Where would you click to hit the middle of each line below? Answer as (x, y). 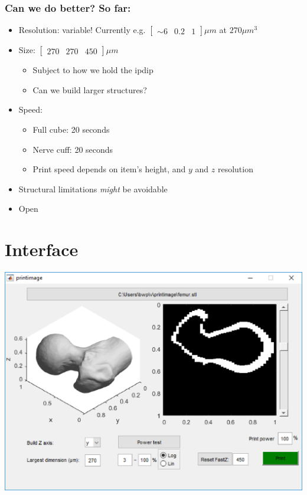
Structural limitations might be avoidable (93, 189)
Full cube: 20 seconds (71, 129)
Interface (42, 249)
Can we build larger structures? (90, 89)
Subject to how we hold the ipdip (93, 70)
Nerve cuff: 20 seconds (73, 149)
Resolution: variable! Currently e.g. (82, 30)
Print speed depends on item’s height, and (109, 169)
